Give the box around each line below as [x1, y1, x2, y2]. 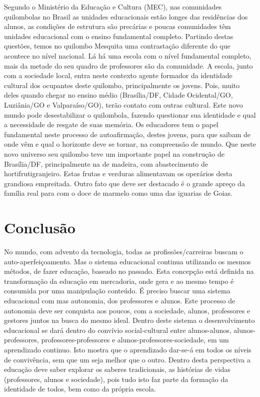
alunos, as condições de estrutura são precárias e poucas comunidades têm [4, 21, 231, 32]
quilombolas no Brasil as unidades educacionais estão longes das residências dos [4, 11, 248, 22]
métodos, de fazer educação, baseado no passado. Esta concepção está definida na [4, 266, 254, 276]
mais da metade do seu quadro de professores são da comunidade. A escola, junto [4, 60, 253, 71]
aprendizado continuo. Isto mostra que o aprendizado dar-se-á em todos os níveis [4, 344, 251, 354]
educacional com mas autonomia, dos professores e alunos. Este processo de [4, 295, 235, 305]
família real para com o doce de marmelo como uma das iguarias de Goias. [4, 188, 232, 198]
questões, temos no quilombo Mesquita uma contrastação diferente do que [4, 41, 230, 51]
